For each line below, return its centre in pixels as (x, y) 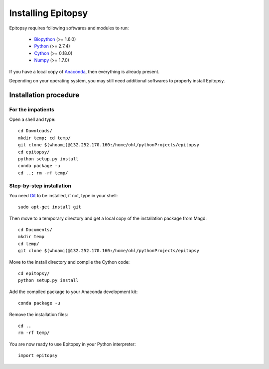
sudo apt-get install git (50, 207)
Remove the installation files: (39, 314)
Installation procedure (44, 95)
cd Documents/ (35, 230)
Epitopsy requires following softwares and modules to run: (69, 28)
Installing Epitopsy (49, 13)
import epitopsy (38, 356)
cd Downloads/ (35, 131)
